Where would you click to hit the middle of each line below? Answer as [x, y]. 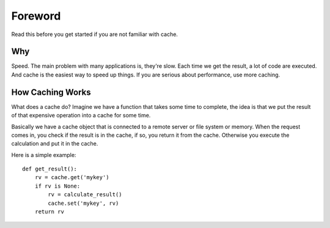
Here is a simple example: [44, 155]
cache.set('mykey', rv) [83, 203]
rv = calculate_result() [85, 195]
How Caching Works [51, 92]
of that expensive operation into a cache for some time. [81, 116]
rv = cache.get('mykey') [72, 178]
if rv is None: [57, 186]
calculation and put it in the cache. [55, 144]
